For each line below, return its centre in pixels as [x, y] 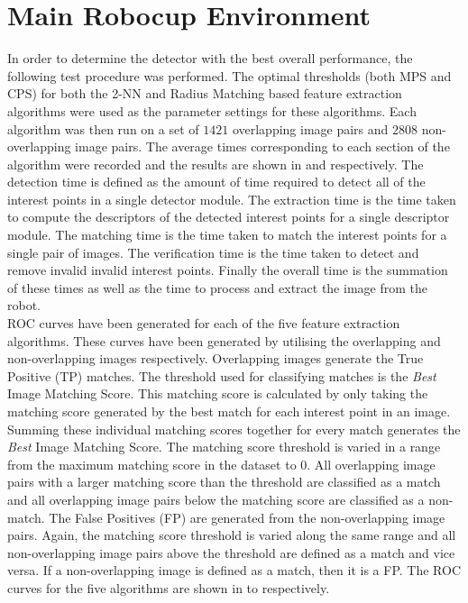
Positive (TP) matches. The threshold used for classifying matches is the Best [222, 375]
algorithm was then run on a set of [103, 128]
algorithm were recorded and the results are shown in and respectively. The [216, 164]
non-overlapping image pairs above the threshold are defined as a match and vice [231, 552]
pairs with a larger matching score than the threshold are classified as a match [224, 482]
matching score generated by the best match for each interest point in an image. [229, 411]
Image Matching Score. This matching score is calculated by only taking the [218, 393]
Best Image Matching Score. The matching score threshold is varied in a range [224, 447]
